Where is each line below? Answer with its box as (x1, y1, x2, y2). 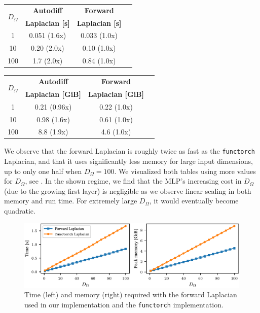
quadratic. (4, 205, 35, 216)
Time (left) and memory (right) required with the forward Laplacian (24, 289, 237, 300)
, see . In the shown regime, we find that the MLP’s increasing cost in (25, 176, 242, 186)
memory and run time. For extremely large (4, 195, 137, 206)
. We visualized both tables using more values (114, 165, 256, 176)
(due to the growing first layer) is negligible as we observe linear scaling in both (4, 185, 251, 196)
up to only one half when (4, 165, 82, 176)
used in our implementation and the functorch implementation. (24, 299, 224, 309)
